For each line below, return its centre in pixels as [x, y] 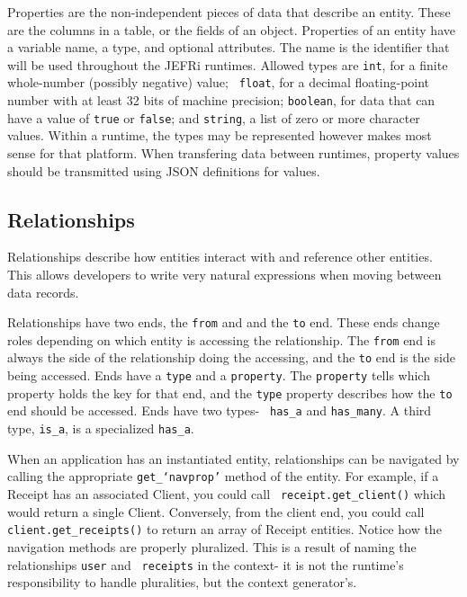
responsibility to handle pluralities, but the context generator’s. [182, 582]
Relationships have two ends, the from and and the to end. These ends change [224, 322]
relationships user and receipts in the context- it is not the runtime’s [206, 564]
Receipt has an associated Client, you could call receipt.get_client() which [227, 494]
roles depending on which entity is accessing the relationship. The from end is [222, 339]
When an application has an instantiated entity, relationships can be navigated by [233, 458]
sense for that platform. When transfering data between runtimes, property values [233, 153]
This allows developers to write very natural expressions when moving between [225, 274]
